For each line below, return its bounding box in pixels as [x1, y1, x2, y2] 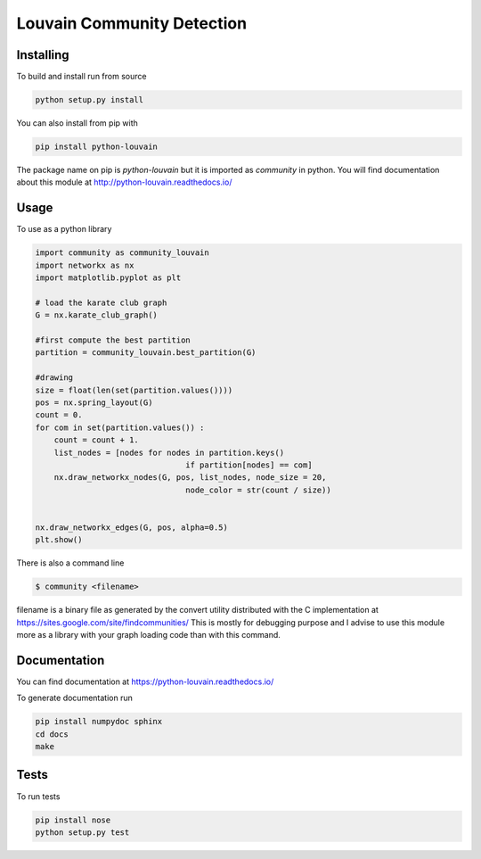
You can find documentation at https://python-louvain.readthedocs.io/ [16, 676, 274, 687]
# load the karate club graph [35, 297, 167, 308]
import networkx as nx [35, 260, 135, 270]
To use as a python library [16, 224, 112, 235]
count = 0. [35, 410, 83, 420]
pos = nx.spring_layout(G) [35, 397, 153, 408]
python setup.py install [35, 95, 144, 105]
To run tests [16, 790, 61, 802]
